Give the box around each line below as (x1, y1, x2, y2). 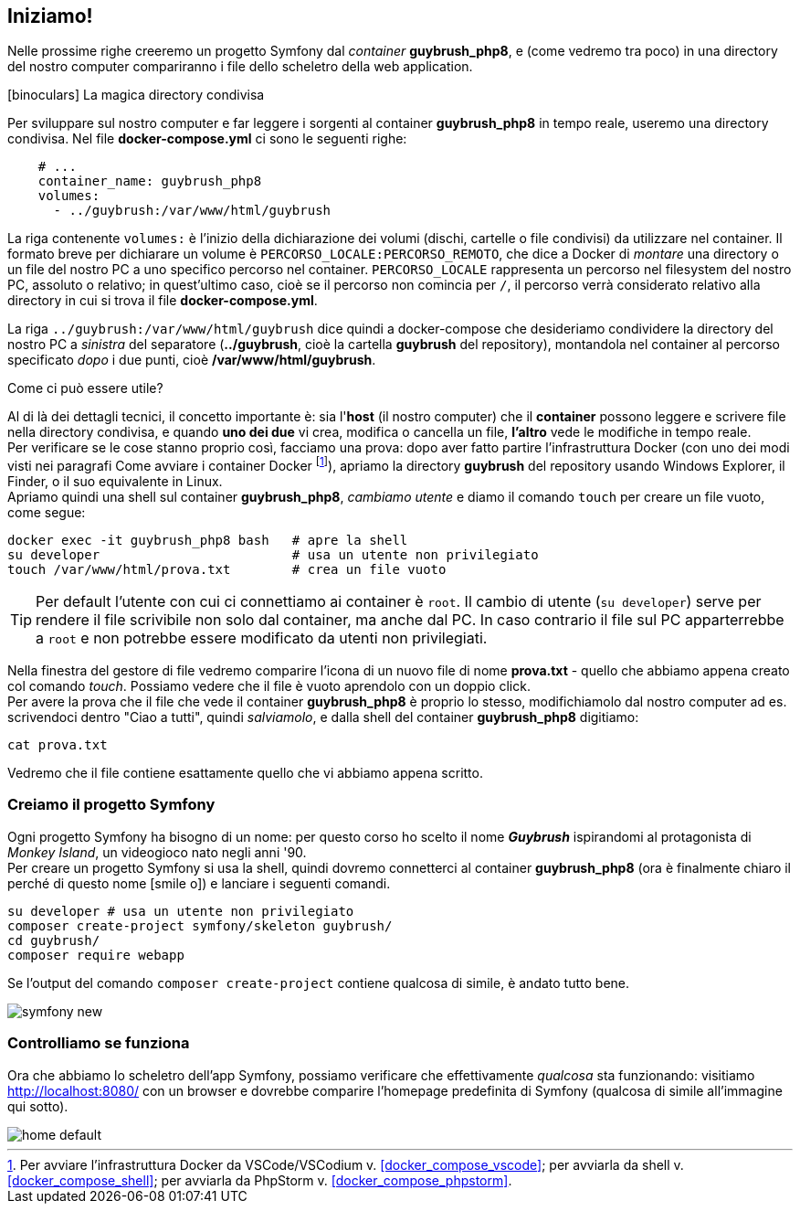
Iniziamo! (7, 5, 93, 27)
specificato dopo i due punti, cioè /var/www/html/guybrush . (7, 352, 376, 368)
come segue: (7, 505, 86, 521)
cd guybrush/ (7, 932, 100, 948)
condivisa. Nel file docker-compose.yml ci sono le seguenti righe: (7, 131, 407, 147)
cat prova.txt (7, 738, 108, 753)
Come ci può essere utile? (7, 380, 163, 397)
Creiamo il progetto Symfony (7, 795, 216, 814)
